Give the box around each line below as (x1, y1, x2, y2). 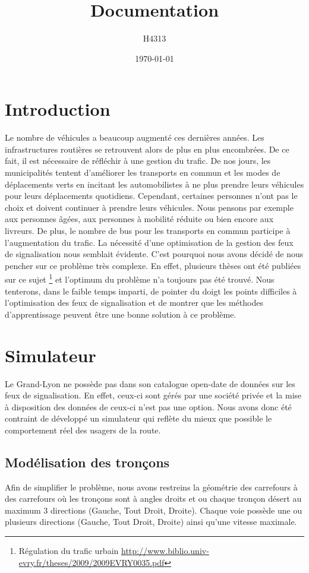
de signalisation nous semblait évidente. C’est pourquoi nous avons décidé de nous (5, 248, 304, 260)
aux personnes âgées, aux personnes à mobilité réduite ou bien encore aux (5, 213, 274, 225)
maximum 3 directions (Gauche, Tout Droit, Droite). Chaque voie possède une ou (5, 504, 302, 516)
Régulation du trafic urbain (18, 544, 119, 557)
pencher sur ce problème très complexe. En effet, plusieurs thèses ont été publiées (5, 259, 301, 271)
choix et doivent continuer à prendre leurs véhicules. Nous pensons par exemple (5, 201, 294, 213)
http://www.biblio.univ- (121, 544, 209, 557)
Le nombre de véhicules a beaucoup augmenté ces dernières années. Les (5, 131, 264, 144)
